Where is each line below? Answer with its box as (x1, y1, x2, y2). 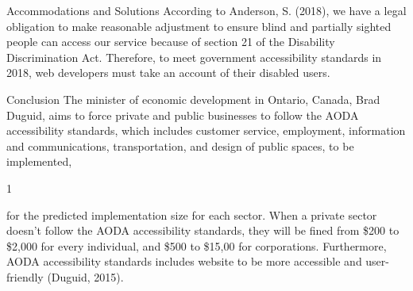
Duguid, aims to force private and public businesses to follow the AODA (6, 106, 359, 123)
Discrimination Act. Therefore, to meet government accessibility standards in (6, 48, 382, 65)
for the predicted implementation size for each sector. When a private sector (6, 206, 377, 223)
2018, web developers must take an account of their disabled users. (6, 64, 330, 81)
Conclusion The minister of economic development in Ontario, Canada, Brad (6, 90, 380, 107)
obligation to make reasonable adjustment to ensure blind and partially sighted (6, 17, 392, 34)
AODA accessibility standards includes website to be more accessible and (6, 253, 362, 270)
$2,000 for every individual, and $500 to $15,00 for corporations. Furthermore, (6, 237, 387, 254)
